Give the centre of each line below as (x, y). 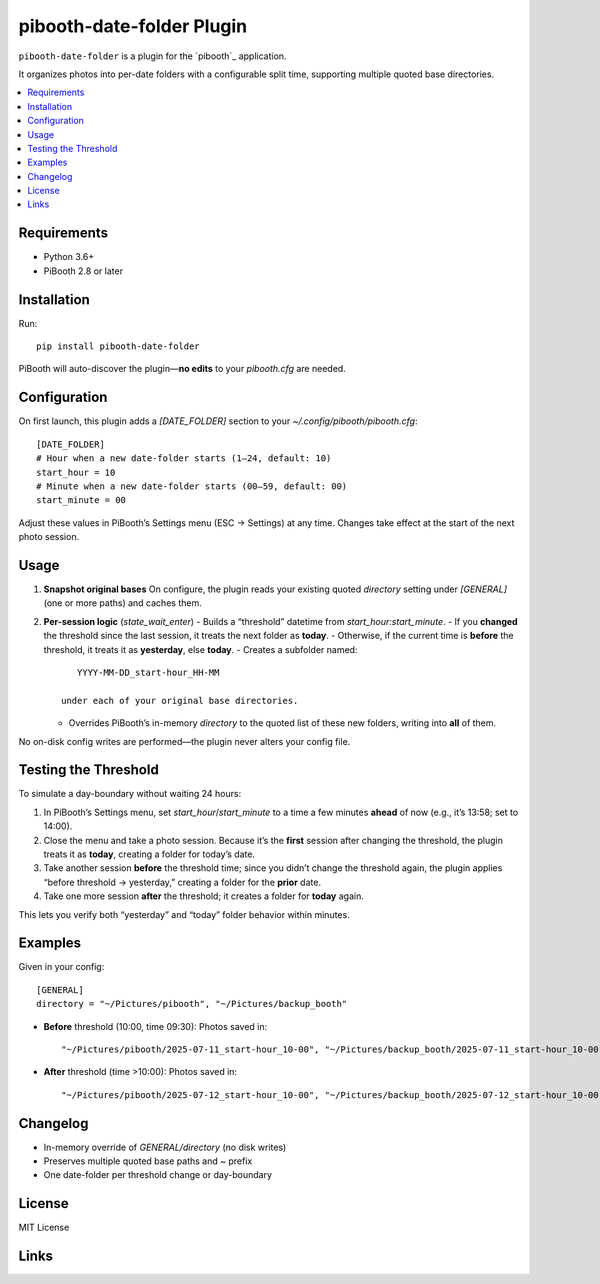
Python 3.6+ (69, 257)
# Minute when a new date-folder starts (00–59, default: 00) (192, 486)
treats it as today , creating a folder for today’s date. (149, 854)
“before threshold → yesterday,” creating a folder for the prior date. (182, 882)
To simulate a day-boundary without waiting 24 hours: (130, 794)
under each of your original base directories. (180, 700)
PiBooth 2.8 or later (83, 271)
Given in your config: (61, 967)
